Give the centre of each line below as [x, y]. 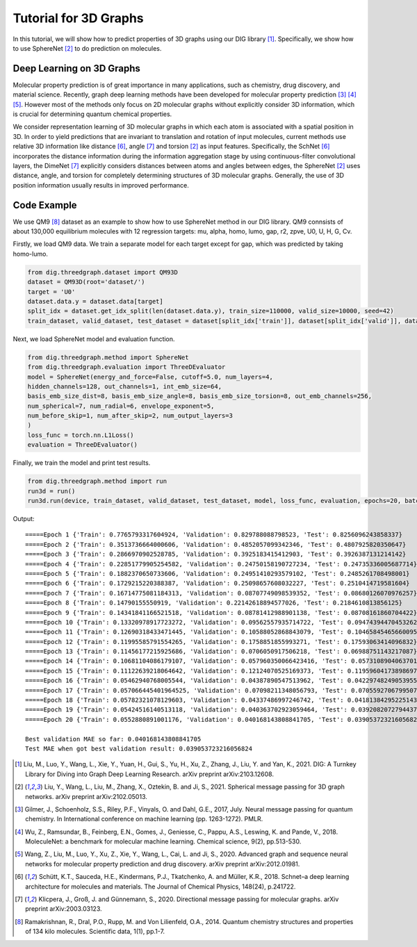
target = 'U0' [51, 291]
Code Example [45, 205]
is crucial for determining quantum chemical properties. [92, 114]
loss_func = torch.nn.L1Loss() [81, 435]
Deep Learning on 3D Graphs [76, 68]
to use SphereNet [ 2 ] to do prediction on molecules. [87, 48]
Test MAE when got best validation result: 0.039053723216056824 [139, 748]
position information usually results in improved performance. [101, 185]
